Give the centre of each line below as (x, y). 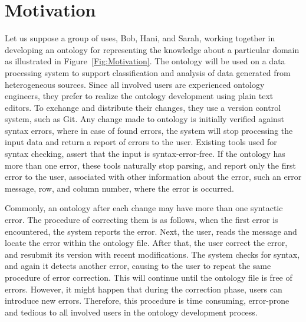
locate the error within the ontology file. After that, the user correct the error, (146, 243)
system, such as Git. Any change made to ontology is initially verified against (144, 119)
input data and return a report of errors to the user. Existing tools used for (141, 142)
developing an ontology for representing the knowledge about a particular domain (152, 49)
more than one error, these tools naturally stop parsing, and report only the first (150, 165)
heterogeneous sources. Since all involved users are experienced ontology (135, 84)
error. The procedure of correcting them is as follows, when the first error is (142, 220)
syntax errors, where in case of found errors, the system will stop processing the (149, 130)
